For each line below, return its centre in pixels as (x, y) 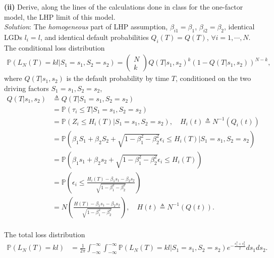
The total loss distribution (45, 234)
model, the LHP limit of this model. (60, 16)
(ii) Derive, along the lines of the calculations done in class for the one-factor (124, 7)
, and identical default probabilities (94, 37)
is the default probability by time (118, 78)
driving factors (26, 88)
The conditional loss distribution (54, 47)
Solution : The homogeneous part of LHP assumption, (86, 27)
